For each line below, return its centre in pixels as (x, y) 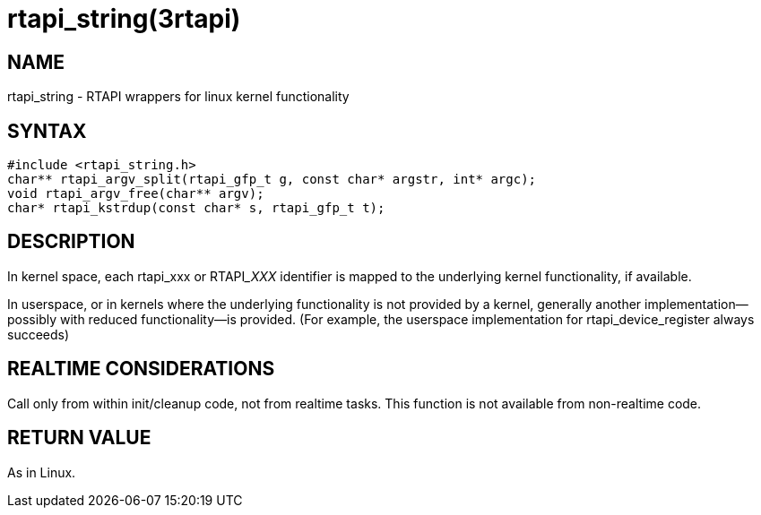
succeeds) (39, 334)
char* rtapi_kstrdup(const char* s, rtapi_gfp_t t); (196, 208)
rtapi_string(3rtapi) (124, 19)
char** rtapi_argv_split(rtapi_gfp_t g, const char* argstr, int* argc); (272, 180)
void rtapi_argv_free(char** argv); (136, 194)
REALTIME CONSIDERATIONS (141, 369)
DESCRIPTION (71, 242)
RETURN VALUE (79, 438)
